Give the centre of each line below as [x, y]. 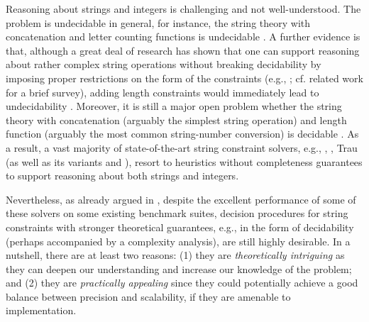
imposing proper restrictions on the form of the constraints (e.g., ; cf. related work [184, 78]
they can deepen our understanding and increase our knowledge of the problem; [179, 268]
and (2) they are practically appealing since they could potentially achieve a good [182, 283]
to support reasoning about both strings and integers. [122, 176]
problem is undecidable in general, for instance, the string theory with [158, 22]
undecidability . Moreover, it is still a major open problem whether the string [174, 106]
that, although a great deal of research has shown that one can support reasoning [183, 50]
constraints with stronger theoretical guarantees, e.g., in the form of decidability [180, 227]
